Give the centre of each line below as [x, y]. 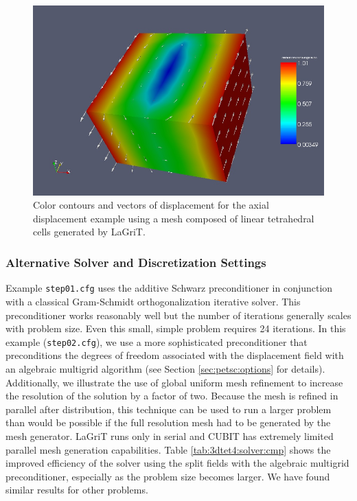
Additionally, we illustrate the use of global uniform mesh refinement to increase [174, 382]
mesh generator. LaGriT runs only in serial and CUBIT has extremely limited [170, 435]
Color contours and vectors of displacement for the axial [151, 205]
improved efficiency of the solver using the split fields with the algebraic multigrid [177, 463]
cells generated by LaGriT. [89, 232]
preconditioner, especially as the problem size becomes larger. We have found [168, 476]
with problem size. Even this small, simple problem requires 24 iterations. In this [176, 328]
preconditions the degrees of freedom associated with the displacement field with [175, 355]
